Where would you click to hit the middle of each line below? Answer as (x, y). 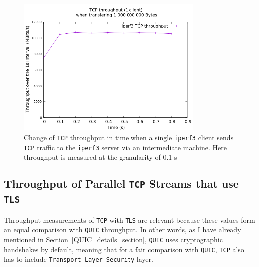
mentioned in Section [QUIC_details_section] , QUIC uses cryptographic (113, 239)
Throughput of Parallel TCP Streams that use (121, 184)
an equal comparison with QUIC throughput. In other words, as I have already (123, 229)
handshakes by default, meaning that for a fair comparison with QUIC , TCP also (124, 249)
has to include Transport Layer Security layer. (79, 259)
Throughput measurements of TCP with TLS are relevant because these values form (129, 220)
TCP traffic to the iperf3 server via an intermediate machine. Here (125, 147)
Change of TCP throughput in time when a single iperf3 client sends (129, 137)
